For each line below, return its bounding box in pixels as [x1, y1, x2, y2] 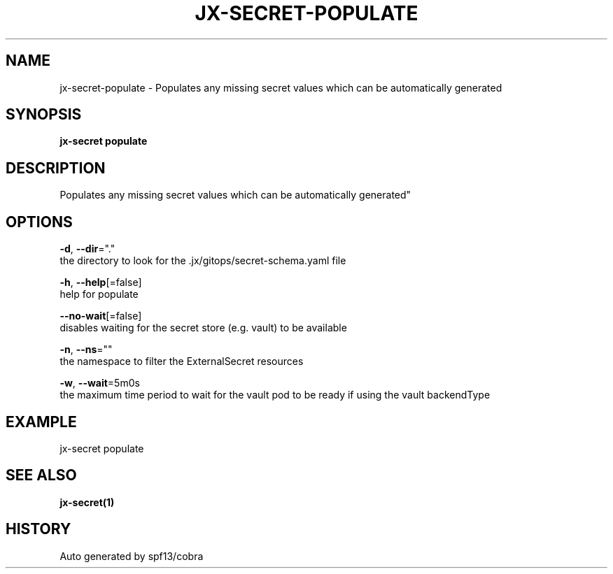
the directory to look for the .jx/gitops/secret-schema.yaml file [59, 254, 346, 267]
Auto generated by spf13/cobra [59, 550, 204, 562]
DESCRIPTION [6, 159, 106, 177]
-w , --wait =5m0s [59, 377, 140, 389]
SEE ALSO [6, 466, 77, 485]
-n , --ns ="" [59, 343, 113, 356]
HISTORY [6, 520, 71, 538]
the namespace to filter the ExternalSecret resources [59, 355, 304, 368]
